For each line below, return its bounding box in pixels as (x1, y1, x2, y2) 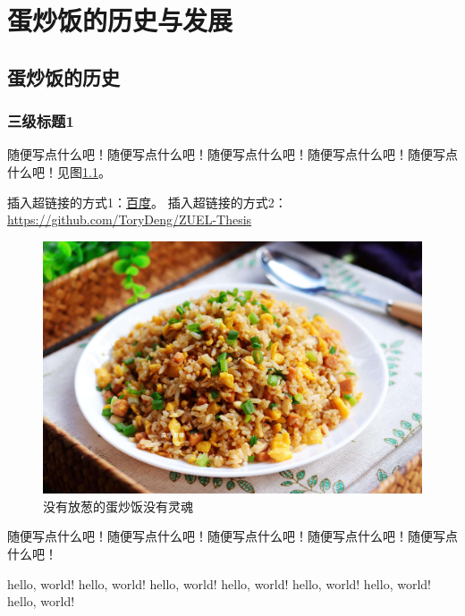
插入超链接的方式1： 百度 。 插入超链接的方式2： (7, 192, 287, 211)
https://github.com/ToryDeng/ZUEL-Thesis (7, 210, 252, 229)
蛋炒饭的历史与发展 (7, 2, 233, 38)
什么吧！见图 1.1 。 (7, 162, 111, 181)
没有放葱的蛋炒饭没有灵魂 (43, 496, 193, 515)
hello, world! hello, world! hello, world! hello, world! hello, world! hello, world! (7, 574, 431, 593)
